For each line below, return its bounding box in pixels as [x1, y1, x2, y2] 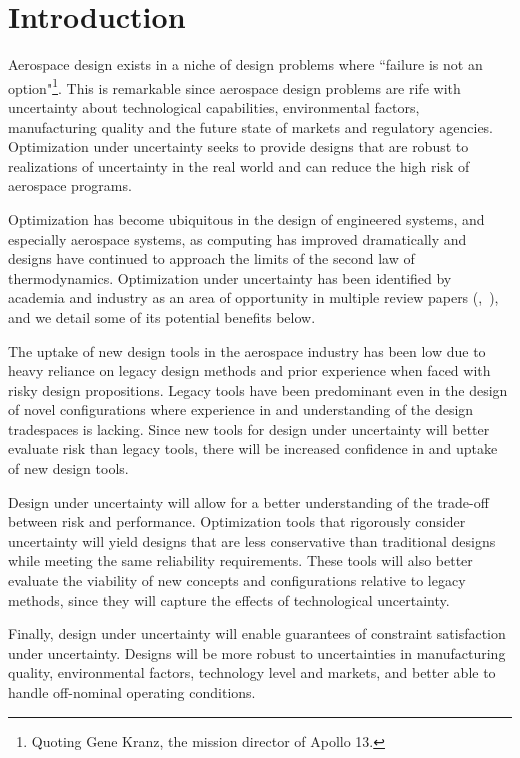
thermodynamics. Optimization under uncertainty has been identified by [8, 267, 452, 288]
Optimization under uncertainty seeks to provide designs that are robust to [8, 136, 469, 157]
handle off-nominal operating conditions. [8, 682, 256, 702]
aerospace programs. [8, 175, 132, 196]
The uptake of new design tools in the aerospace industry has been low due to [8, 340, 486, 361]
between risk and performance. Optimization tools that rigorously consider [8, 511, 466, 532]
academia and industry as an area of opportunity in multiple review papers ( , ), [8, 287, 499, 308]
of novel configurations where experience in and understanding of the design [8, 399, 474, 420]
